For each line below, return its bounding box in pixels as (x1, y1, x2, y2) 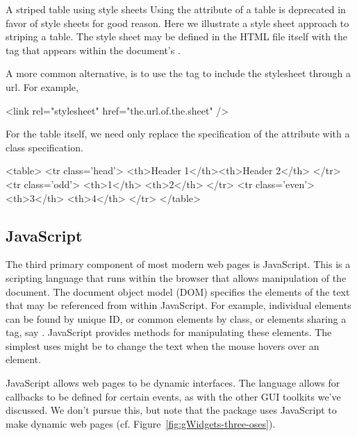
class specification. (6, 140, 83, 154)
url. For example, (6, 79, 78, 94)
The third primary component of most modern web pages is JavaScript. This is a (6, 257, 351, 271)
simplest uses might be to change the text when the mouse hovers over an (6, 338, 319, 353)
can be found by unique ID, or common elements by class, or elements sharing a (6, 311, 347, 326)
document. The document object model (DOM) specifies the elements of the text (6, 284, 350, 299)
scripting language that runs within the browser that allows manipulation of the (6, 270, 347, 285)
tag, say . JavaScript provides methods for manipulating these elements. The (6, 325, 332, 339)
